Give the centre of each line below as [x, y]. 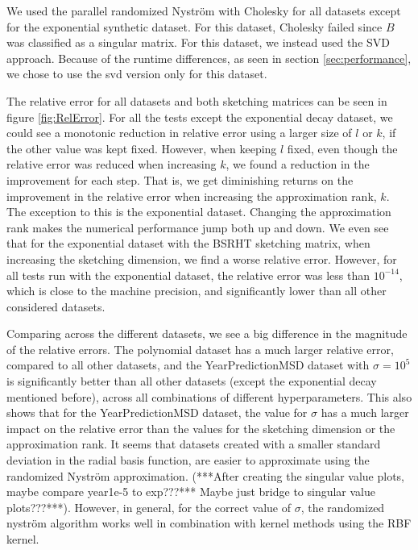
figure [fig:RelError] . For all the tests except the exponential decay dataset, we [200, 117]
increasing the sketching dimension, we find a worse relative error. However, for [202, 258]
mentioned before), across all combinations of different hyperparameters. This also [209, 396]
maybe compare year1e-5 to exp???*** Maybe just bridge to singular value [191, 492]
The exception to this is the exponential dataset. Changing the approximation [199, 212]
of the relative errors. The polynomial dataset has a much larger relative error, [200, 349]
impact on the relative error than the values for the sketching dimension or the [201, 428]
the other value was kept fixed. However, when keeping [142, 148]
